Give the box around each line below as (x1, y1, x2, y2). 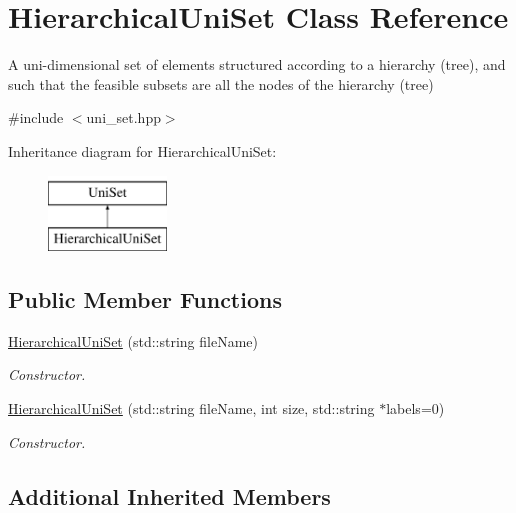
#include (8, 107, 64, 128)
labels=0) (386, 398, 445, 419)
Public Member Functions (8, 284, 282, 315)
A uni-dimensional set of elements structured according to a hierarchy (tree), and (8, 54, 506, 75)
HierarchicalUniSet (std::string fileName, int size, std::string (8, 398, 375, 419)
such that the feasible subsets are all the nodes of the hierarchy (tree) (8, 73, 434, 94)
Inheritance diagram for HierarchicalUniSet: (8, 140, 277, 161)
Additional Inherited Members (8, 480, 331, 511)
